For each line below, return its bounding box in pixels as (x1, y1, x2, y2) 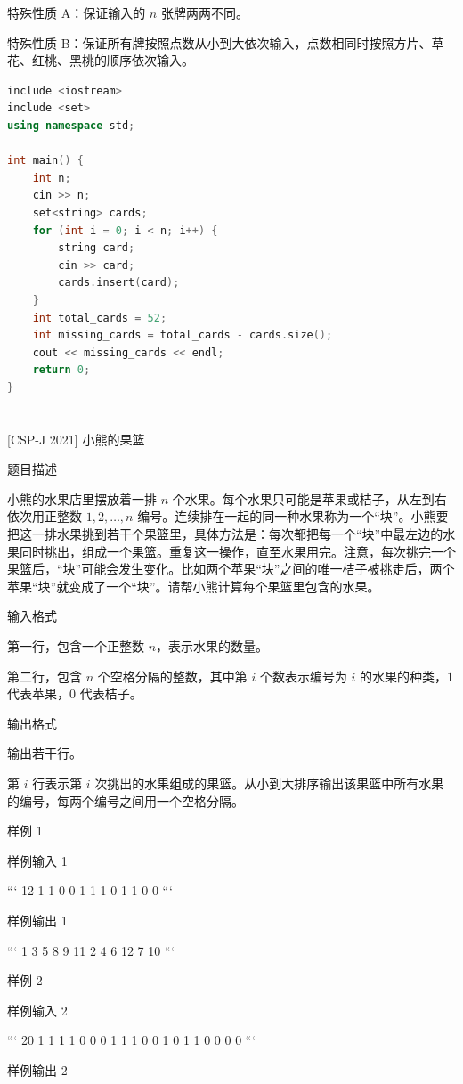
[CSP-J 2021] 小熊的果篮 (7, 429, 145, 448)
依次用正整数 (7, 507, 82, 526)
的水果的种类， (360, 666, 448, 685)
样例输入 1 (7, 851, 68, 869)
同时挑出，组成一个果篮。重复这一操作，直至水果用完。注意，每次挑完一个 (19, 542, 456, 560)
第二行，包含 (7, 666, 82, 685)
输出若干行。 (7, 744, 82, 762)
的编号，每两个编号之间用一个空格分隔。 (7, 791, 244, 810)
